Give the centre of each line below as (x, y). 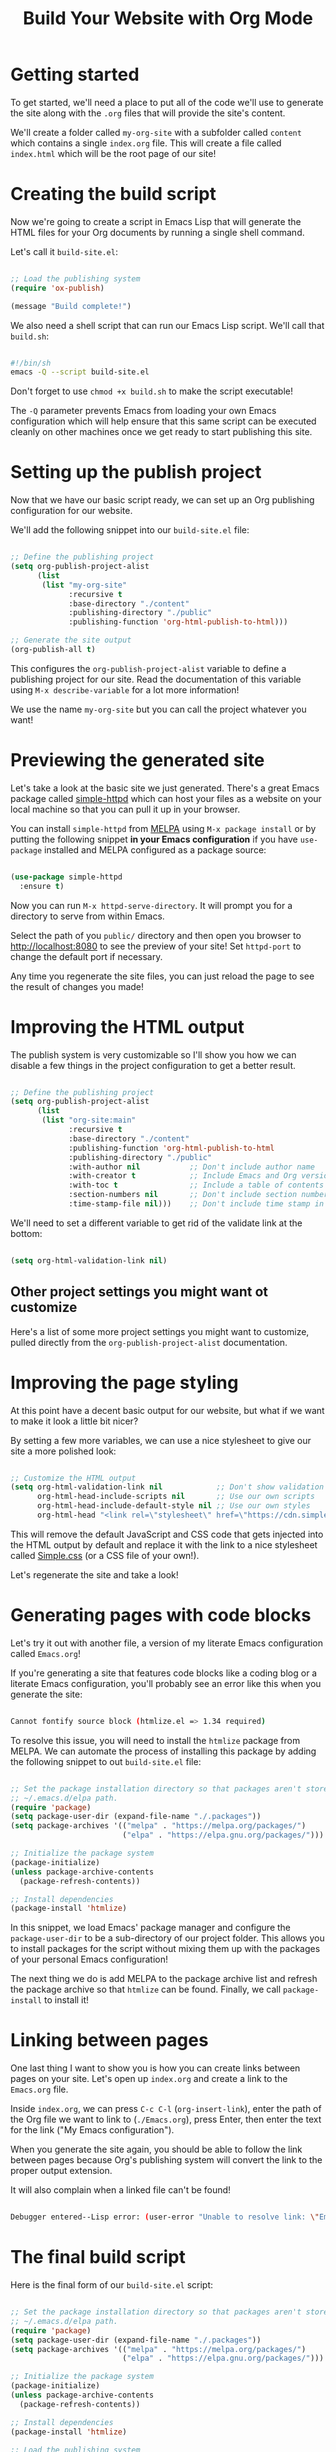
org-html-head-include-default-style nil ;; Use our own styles (173, 1506)
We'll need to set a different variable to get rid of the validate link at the (156, 1223)
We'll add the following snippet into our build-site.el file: (130, 530)
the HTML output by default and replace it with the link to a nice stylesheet (164, 1544)
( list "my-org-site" (84, 585)
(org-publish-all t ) (53, 650)
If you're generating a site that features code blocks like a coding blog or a (164, 1673)
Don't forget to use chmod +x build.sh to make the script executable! (152, 391)
